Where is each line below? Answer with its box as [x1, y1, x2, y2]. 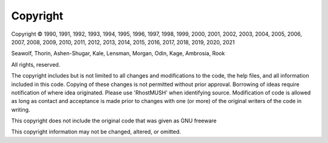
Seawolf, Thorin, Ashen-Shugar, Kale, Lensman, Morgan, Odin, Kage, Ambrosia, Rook [11, 50, 225, 57]
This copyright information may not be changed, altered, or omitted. [11, 128, 182, 136]
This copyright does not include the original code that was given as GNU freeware [11, 117, 217, 124]
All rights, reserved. [11, 61, 61, 68]
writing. [11, 106, 30, 113]
